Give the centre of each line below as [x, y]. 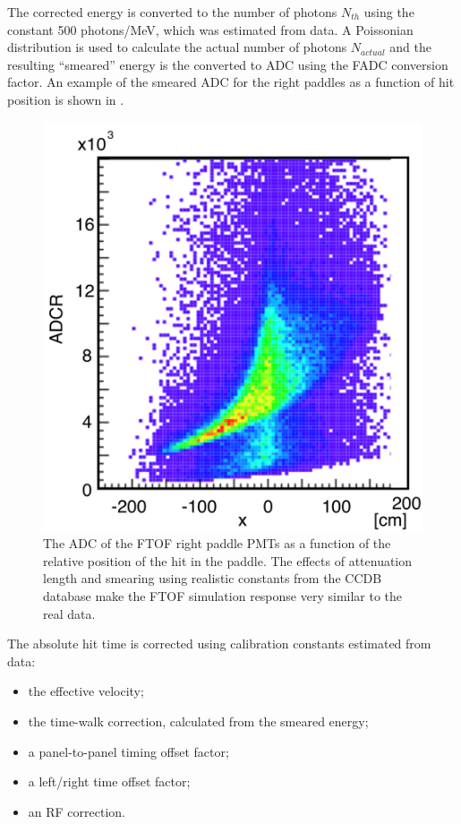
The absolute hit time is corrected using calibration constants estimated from [219, 644]
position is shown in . [66, 99]
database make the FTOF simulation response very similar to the [223, 595]
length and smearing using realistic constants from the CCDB [213, 578]
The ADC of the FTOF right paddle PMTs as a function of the [217, 543]
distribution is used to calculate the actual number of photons [177, 47]
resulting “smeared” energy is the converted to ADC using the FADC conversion [228, 64]
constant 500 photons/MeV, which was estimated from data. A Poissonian [210, 29]
